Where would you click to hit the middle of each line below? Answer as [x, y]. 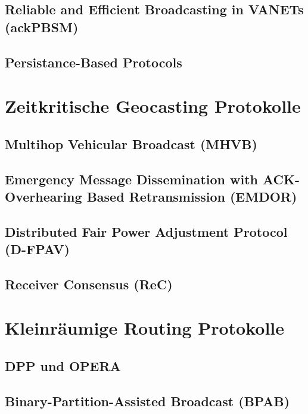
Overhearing [43, 196]
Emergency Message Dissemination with [131, 179]
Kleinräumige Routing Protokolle [145, 328]
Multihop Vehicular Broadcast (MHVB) [131, 143]
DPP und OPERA [63, 366]
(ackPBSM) [42, 27]
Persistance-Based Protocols [94, 62]
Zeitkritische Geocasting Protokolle [153, 106]
